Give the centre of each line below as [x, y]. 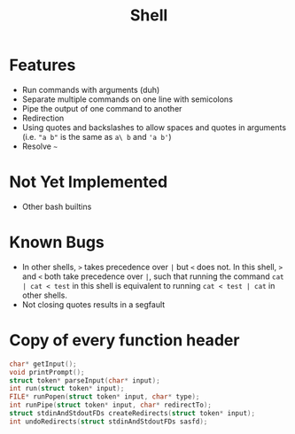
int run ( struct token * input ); [67, 389]
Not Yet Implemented [89, 182]
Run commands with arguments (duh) [91, 89]
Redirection [43, 118]
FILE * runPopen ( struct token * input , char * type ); [105, 397]
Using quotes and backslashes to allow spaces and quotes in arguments [154, 127]
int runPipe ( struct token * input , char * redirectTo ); [111, 405]
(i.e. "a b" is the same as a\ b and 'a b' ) [97, 136]
